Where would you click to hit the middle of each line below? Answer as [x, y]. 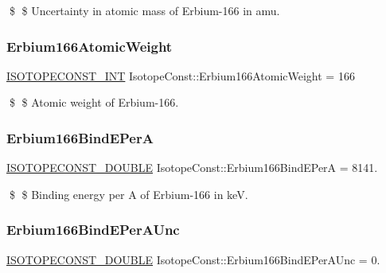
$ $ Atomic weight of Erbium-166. [94, 102]
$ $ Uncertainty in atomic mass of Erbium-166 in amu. [144, 10]
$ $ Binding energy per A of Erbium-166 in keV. [129, 194]
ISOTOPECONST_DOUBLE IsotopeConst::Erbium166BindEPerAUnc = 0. [193, 259]
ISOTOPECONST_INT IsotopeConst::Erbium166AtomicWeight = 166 [181, 75]
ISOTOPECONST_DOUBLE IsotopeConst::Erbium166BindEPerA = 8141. [192, 168]
